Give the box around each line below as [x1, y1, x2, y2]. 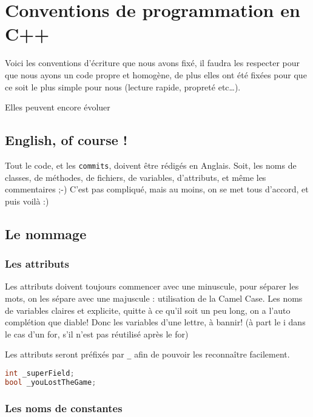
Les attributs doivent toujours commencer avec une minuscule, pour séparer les [5, 280, 299, 293]
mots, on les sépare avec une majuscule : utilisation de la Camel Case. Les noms [5, 291, 303, 304]
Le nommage [5, 224, 87, 243]
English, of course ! [5, 131, 128, 149]
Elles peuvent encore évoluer [5, 101, 110, 114]
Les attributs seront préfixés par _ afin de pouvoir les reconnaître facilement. [5, 348, 290, 361]
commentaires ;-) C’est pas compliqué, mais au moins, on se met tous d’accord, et [5, 183, 309, 195]
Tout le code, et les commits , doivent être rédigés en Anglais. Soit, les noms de [5, 158, 297, 171]
